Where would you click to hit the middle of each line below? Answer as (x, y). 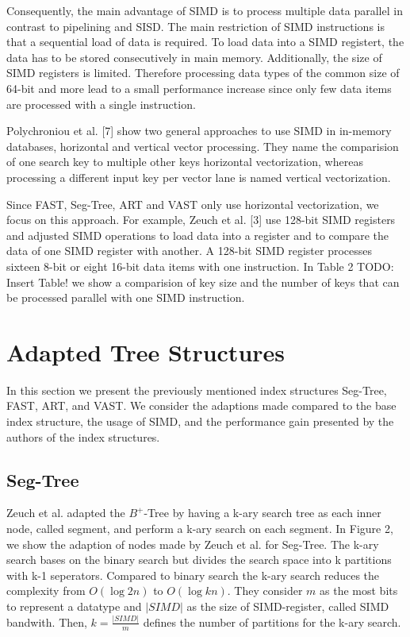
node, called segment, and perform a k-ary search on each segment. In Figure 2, (200, 528)
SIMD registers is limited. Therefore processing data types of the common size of (203, 73)
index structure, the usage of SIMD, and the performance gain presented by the (200, 421)
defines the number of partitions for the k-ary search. (272, 622)
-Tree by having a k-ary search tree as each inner (262, 513)
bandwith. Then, (47, 622)
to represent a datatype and (74, 606)
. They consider (265, 591)
